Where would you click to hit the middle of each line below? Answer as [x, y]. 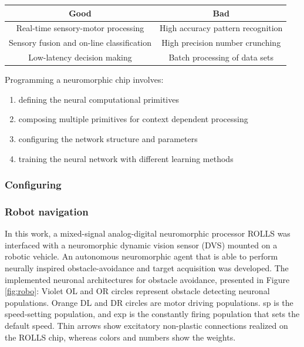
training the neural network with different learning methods [126, 158]
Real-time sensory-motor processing [80, 28]
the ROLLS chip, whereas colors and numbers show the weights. [120, 337]
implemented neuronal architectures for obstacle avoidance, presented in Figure [147, 279]
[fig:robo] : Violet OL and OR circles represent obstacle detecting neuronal [137, 291]
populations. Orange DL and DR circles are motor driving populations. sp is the [149, 302]
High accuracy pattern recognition [221, 28]
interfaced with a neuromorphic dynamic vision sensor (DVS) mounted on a [141, 245]
